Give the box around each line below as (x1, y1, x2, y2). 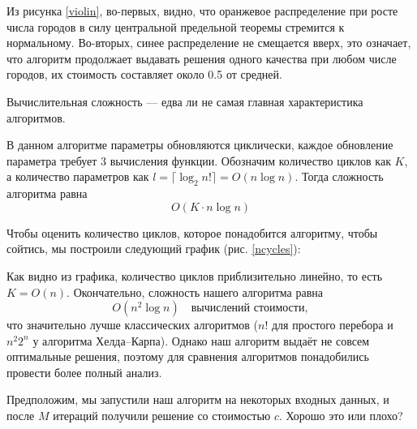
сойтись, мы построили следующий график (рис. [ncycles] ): (6, 240, 301, 257)
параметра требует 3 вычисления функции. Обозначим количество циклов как (6, 152, 391, 169)
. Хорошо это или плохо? (279, 407, 403, 424)
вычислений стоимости (191, 302, 305, 315)
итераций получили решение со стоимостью (53, 407, 271, 424)
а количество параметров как (6, 168, 149, 185)
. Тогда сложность (294, 168, 384, 185)
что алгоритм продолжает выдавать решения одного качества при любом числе (6, 49, 397, 66)
